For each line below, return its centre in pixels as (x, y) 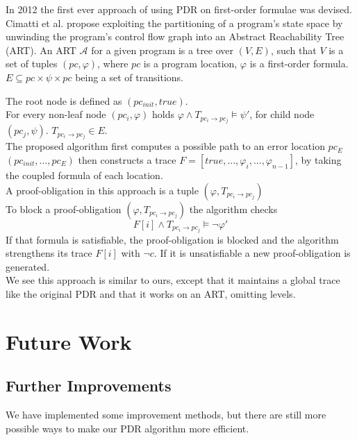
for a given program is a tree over (163, 50)
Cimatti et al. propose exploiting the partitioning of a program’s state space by (174, 23)
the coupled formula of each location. (84, 175)
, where (113, 64)
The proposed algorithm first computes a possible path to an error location (165, 146)
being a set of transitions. (129, 77)
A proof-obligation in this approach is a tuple (102, 190)
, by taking (318, 159)
